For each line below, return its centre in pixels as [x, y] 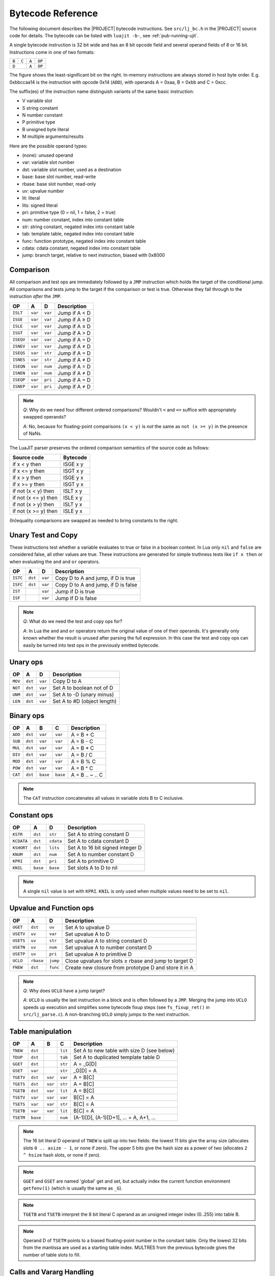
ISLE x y [73, 498]
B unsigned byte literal [46, 129]
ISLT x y [73, 491]
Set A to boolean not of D [83, 688]
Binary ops [27, 715]
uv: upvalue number [43, 191]
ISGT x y [73, 471]
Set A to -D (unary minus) [83, 695]
